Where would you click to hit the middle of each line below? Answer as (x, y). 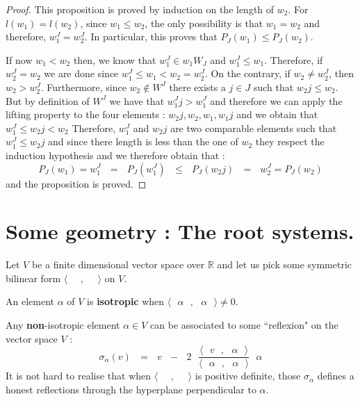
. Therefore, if (294, 59)
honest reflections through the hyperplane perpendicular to (131, 389)
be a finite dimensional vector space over (118, 264)
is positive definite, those (248, 376)
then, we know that (115, 59)
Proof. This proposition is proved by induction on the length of (140, 9)
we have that (137, 100)
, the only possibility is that (204, 23)
